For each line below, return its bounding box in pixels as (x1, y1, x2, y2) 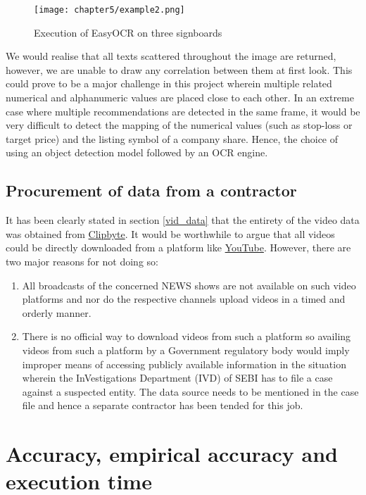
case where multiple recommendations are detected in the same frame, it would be (6, 104, 360, 118)
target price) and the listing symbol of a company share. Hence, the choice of (6, 131, 339, 146)
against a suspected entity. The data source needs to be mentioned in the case (22, 384, 359, 399)
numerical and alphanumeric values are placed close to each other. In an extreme (6, 90, 354, 105)
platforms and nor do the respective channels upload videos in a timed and (22, 292, 346, 306)
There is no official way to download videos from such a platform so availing (22, 329, 351, 344)
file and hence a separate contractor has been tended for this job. (22, 398, 303, 413)
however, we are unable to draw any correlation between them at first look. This (6, 62, 353, 77)
